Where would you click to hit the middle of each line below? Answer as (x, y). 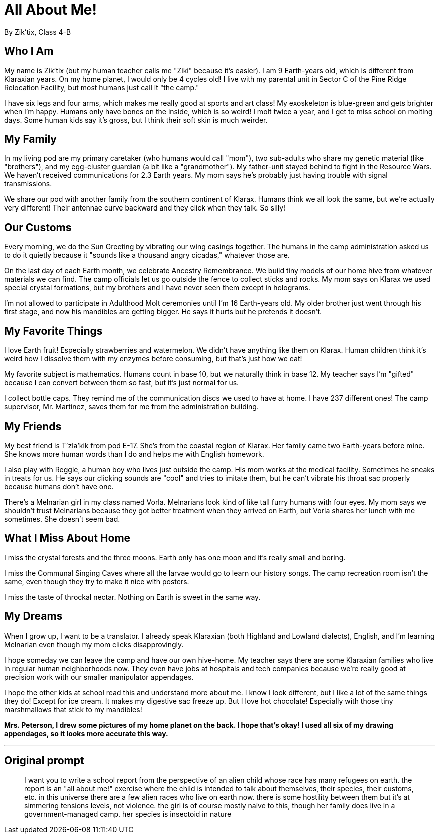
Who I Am (29, 51)
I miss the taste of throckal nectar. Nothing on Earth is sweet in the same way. (132, 597)
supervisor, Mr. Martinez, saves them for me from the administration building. (131, 407)
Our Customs (38, 227)
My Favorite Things (53, 331)
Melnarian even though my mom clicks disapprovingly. (94, 644)
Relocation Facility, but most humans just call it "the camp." (102, 87)
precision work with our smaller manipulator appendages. (99, 677)
